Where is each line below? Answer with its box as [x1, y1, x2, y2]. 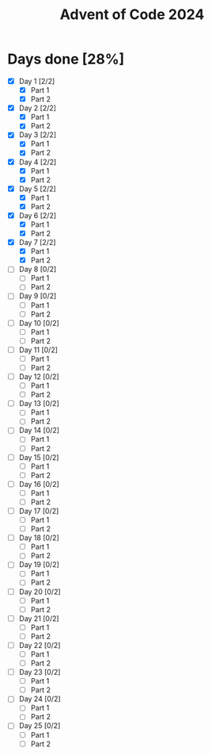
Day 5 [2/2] [18, 184, 56, 194]
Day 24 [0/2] [18, 694, 61, 703]
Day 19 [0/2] [18, 560, 60, 569]
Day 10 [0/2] [18, 318, 60, 328]
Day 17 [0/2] [18, 506, 59, 515]
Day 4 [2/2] [18, 157, 57, 167]
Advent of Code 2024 [59, 6, 205, 24]
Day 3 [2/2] [18, 130, 57, 140]
